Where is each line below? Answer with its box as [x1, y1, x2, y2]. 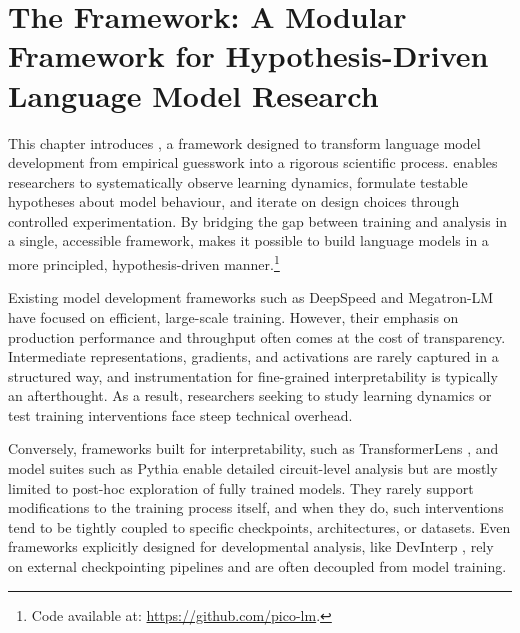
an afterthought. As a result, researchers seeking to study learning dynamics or [8, 385, 492, 406]
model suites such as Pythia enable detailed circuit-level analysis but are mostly [8, 458, 498, 479]
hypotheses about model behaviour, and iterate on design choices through [8, 191, 460, 212]
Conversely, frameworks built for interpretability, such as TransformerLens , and [8, 438, 499, 459]
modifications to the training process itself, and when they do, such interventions [8, 497, 504, 518]
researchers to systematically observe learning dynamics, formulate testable [8, 171, 468, 192]
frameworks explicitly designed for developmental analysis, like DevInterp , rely [8, 536, 494, 557]
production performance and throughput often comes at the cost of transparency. [8, 326, 506, 347]
